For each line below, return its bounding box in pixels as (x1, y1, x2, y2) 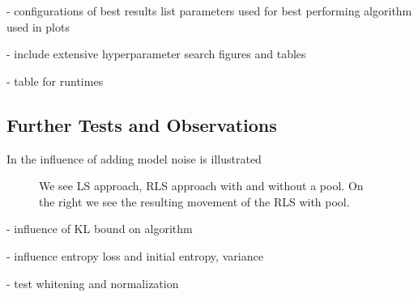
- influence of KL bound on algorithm (6, 220, 193, 237)
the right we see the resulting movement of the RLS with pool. (39, 193, 350, 210)
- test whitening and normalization (6, 274, 179, 291)
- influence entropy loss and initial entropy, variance (6, 247, 263, 264)
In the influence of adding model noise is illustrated (6, 150, 262, 167)
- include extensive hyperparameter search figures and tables (6, 45, 306, 62)
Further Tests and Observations (6, 112, 277, 137)
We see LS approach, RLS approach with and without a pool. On (39, 177, 364, 194)
